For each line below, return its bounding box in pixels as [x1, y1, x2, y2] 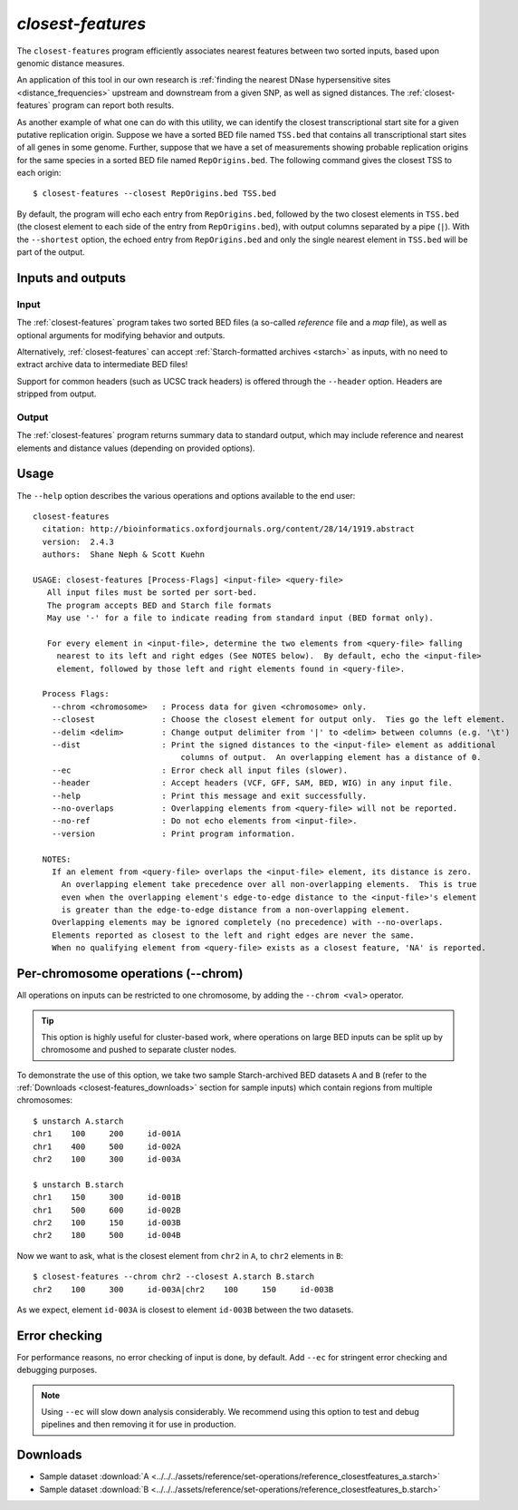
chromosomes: [16, 1095, 72, 1106]
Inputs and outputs [16, 270, 127, 286]
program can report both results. [52, 100, 175, 111]
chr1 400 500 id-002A [33, 1141, 181, 1152]
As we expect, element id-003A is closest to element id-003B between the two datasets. [16, 1304, 354, 1315]
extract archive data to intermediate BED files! [16, 359, 188, 370]
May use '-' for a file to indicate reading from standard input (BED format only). [46, 613, 435, 623]
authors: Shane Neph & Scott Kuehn [42, 550, 206, 560]
